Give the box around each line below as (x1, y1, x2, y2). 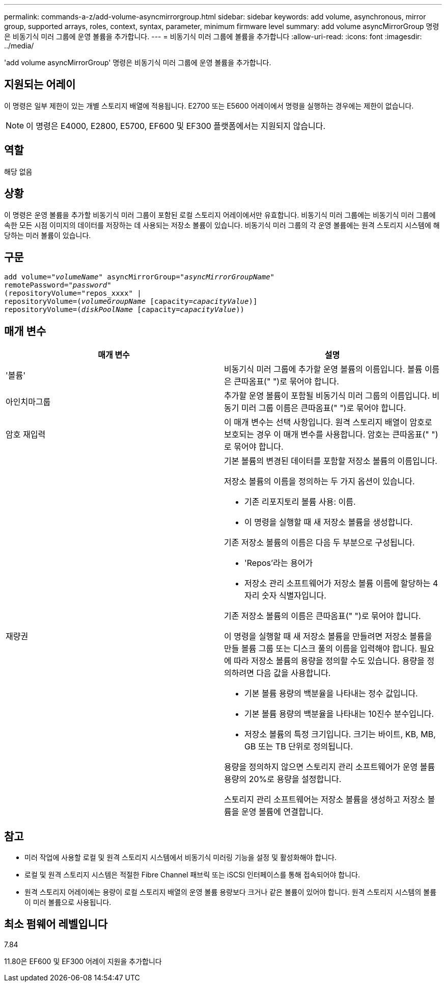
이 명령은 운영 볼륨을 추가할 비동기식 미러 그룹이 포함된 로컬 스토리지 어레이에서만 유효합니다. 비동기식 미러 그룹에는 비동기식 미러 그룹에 (4, 210, 436, 219)
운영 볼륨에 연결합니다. (241, 807, 323, 817)
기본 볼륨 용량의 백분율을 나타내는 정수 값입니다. (244, 688, 418, 699)
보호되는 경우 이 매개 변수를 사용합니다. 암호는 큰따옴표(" (224, 429, 429, 440)
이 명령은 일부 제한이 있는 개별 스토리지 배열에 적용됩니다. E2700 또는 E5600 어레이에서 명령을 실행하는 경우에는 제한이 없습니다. (4, 101, 414, 110)
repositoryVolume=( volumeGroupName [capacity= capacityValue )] (4, 297, 258, 306)
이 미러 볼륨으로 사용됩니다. (24, 898, 111, 907)
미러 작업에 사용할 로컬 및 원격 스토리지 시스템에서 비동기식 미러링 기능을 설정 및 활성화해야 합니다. (24, 853, 337, 862)
